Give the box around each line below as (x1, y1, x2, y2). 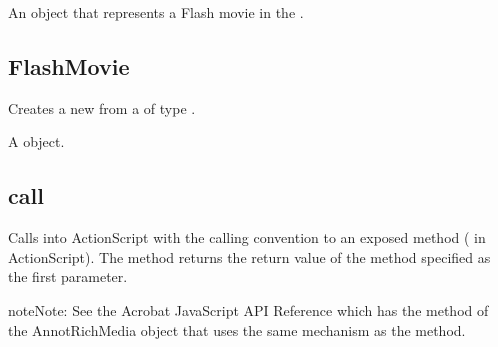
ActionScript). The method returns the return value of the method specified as (8, 246, 491, 267)
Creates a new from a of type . (8, 97, 196, 118)
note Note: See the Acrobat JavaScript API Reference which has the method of (8, 299, 489, 320)
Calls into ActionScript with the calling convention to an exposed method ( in (8, 227, 486, 248)
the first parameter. (8, 266, 128, 287)
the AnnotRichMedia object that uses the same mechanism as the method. (8, 319, 466, 340)
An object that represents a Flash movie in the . (8, 2, 304, 22)
